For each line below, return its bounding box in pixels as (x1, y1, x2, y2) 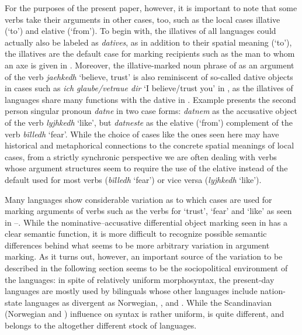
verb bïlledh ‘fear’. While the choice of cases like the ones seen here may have (5, 127, 279, 140)
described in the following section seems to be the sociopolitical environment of (5, 262, 288, 274)
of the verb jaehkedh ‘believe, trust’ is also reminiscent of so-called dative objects (5, 70, 293, 82)
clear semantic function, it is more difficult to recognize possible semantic (5, 227, 267, 240)
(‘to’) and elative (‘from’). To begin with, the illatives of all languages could (5, 25, 276, 37)
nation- (260, 285, 286, 297)
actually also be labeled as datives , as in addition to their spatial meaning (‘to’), (5, 36, 292, 48)
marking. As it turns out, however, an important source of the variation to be (5, 250, 283, 263)
